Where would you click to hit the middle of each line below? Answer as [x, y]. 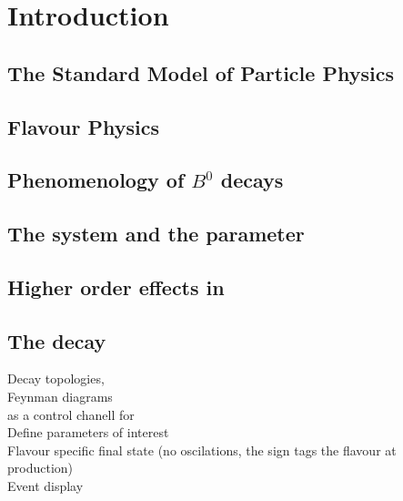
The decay [57, 340]
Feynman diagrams [60, 397]
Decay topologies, [56, 378]
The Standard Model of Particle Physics [201, 72]
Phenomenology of [96, 180]
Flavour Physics [84, 126]
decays [252, 180]
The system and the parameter [156, 234]
